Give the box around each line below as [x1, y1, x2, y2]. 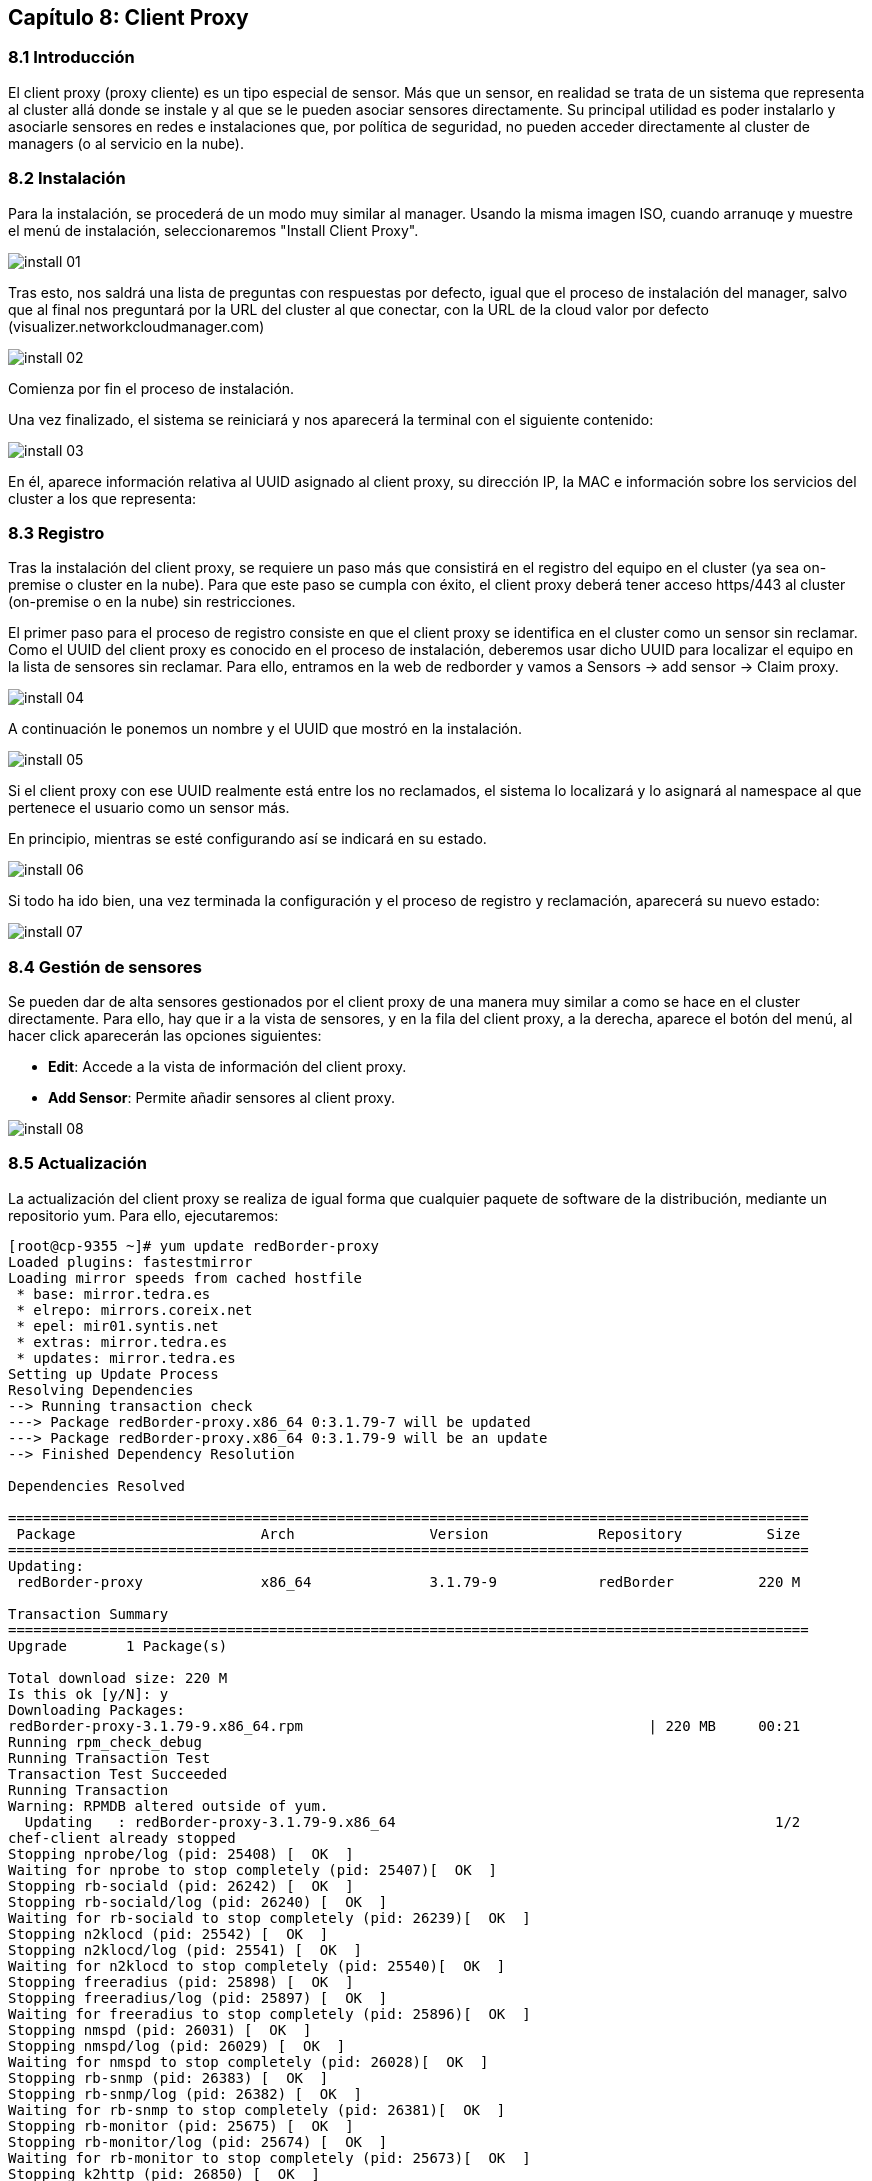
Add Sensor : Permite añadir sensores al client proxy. [48, 1089, 395, 1107]
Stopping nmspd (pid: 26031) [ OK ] [8, 2021, 312, 2038]
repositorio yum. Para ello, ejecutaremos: [8, 1206, 279, 1224]
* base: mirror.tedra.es [16, 1285, 211, 1302]
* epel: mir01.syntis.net [16, 1317, 219, 1334]
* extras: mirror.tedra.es [16, 1333, 228, 1350]
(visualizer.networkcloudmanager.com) [8, 317, 265, 335]
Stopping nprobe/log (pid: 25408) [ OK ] [8, 1845, 354, 1862]
